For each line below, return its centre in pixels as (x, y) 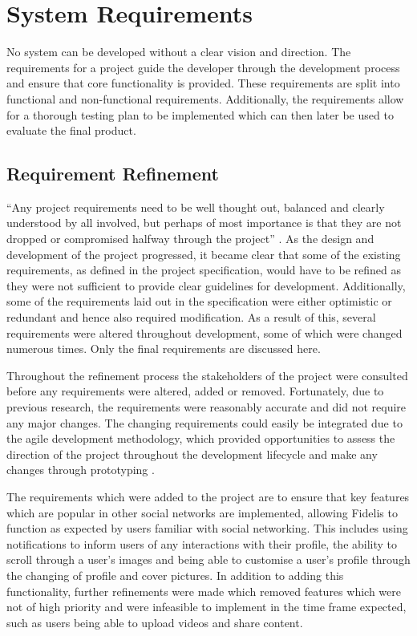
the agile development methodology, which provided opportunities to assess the (201, 438)
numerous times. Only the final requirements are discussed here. (164, 348)
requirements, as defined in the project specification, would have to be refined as (204, 270)
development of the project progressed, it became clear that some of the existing (204, 254)
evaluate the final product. (71, 130)
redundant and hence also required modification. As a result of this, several (191, 317)
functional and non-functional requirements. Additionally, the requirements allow (205, 98)
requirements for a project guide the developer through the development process (203, 67)
